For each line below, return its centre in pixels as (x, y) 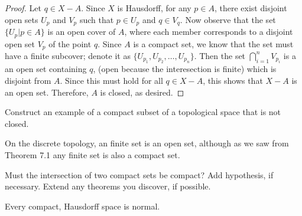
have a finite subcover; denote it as (68, 55)
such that (97, 19)
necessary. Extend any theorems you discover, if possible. (108, 186)
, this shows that (233, 80)
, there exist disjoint (251, 8)
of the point (70, 43)
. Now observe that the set (228, 19)
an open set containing (46, 69)
